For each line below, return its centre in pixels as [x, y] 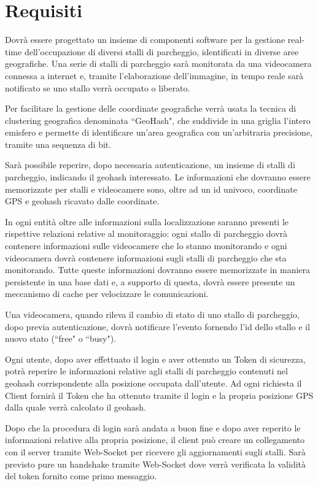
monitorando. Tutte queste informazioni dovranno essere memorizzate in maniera [158, 270]
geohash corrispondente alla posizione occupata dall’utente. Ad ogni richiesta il [153, 383]
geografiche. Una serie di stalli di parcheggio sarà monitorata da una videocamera [158, 64]
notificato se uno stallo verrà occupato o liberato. [98, 87]
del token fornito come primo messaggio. [81, 476]
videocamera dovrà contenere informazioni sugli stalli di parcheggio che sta [146, 257]
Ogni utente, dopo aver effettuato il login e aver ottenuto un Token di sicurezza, [155, 359]
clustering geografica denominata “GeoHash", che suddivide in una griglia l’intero [158, 120]
